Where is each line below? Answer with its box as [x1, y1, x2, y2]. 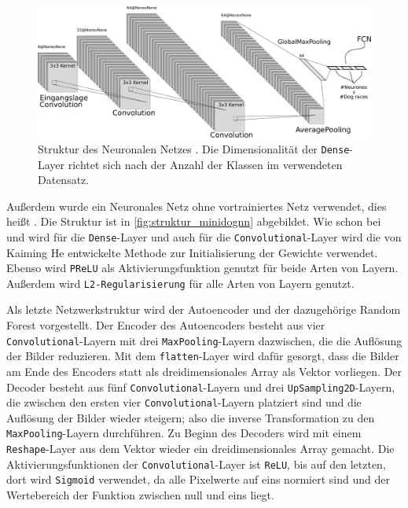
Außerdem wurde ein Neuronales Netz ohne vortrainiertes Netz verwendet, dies [6, 197, 387, 214]
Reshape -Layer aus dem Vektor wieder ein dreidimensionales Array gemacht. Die [6, 440, 395, 457]
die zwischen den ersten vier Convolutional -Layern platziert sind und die [6, 394, 362, 410]
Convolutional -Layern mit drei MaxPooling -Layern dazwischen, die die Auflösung [6, 332, 402, 348]
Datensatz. [38, 171, 90, 188]
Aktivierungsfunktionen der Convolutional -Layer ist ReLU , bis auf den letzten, [6, 455, 386, 472]
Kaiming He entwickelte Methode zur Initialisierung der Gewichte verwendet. [6, 244, 378, 260]
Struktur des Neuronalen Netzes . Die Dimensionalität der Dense [38, 140, 350, 156]
